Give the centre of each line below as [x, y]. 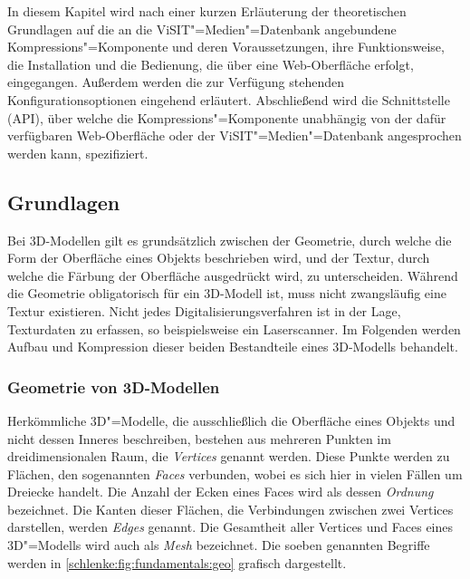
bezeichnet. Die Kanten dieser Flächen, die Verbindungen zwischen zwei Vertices [230, 509]
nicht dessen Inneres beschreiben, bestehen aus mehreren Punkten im [199, 438]
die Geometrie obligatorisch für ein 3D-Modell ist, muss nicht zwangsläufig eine [227, 293]
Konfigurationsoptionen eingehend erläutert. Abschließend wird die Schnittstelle [229, 99]
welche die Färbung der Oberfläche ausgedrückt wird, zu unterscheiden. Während [233, 275]
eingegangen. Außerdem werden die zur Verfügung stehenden [176, 82]
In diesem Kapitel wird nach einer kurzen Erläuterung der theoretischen [207, 11]
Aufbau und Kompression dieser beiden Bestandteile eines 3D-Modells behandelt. [233, 347]
